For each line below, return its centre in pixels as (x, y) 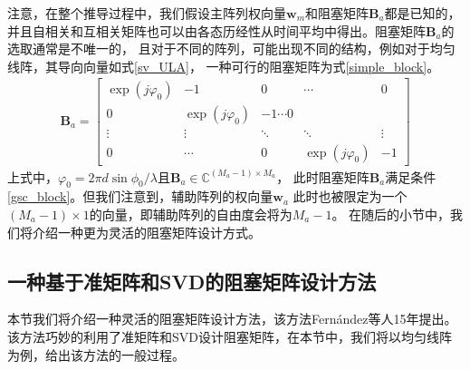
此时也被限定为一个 (350, 196)
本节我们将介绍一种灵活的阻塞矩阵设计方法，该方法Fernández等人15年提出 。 (232, 319)
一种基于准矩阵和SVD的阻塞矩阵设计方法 (192, 281)
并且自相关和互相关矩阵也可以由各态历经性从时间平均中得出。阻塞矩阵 (216, 30)
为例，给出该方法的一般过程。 (96, 354)
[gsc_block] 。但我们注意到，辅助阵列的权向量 (140, 196)
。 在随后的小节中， (391, 214)
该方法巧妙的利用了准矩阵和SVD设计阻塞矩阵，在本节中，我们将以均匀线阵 (230, 336)
